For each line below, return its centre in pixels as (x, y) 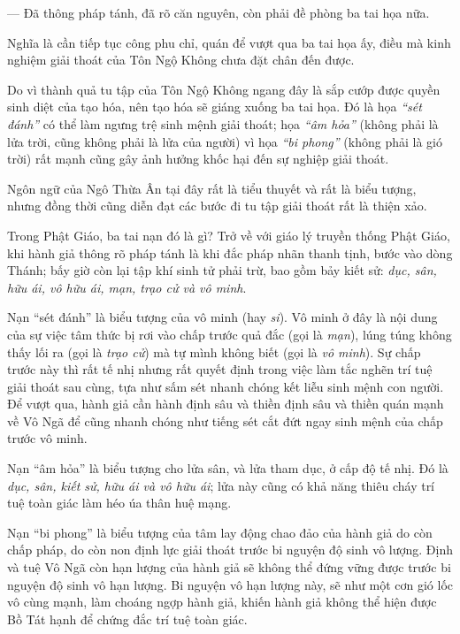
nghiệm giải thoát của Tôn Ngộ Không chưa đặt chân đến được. (181, 60)
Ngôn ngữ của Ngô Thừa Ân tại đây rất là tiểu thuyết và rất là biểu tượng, (212, 188)
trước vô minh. (47, 438)
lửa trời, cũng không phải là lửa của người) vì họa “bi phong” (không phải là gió (225, 141)
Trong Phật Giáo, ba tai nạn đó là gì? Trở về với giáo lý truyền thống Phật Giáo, (229, 235)
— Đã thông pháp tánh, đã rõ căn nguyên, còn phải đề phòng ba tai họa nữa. (218, 12)
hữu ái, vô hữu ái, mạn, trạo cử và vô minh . (127, 287)
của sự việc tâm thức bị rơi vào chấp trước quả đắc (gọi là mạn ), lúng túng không (230, 334)
